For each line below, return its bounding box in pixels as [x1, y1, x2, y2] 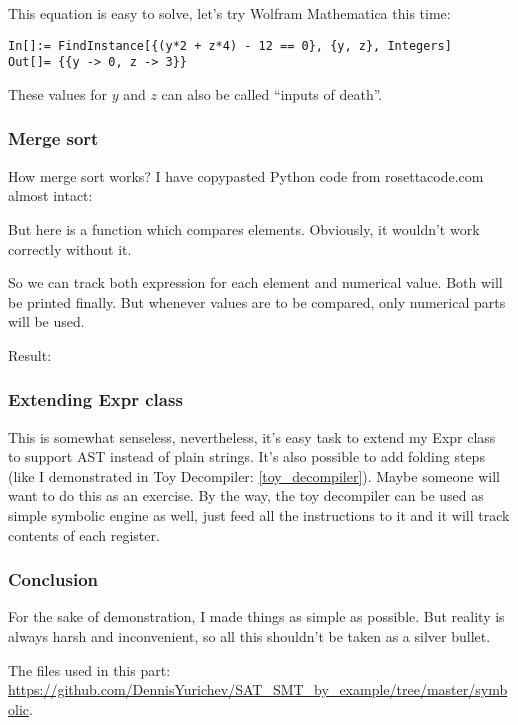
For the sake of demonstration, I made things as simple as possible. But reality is [8, 606, 505, 627]
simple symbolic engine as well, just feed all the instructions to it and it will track [8, 505, 510, 526]
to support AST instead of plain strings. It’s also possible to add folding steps [8, 446, 485, 467]
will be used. [8, 311, 85, 332]
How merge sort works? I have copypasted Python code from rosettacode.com [8, 165, 484, 186]
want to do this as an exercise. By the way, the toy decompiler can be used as [8, 485, 484, 506]
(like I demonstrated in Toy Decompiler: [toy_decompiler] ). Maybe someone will [8, 465, 501, 486]
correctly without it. [8, 238, 132, 259]
